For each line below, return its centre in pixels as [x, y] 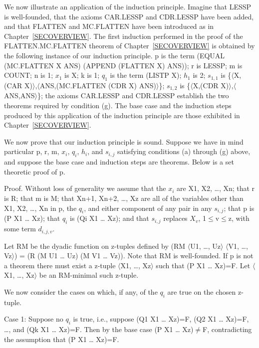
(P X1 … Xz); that [32, 218]
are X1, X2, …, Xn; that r [216, 188]
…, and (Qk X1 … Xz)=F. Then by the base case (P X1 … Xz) [99, 329]
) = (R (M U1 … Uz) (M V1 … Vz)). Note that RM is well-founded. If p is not [134, 256]
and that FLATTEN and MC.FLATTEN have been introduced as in [109, 26]
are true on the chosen [202, 291]
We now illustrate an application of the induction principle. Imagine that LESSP [128, 6]
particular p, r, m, [32, 151]
